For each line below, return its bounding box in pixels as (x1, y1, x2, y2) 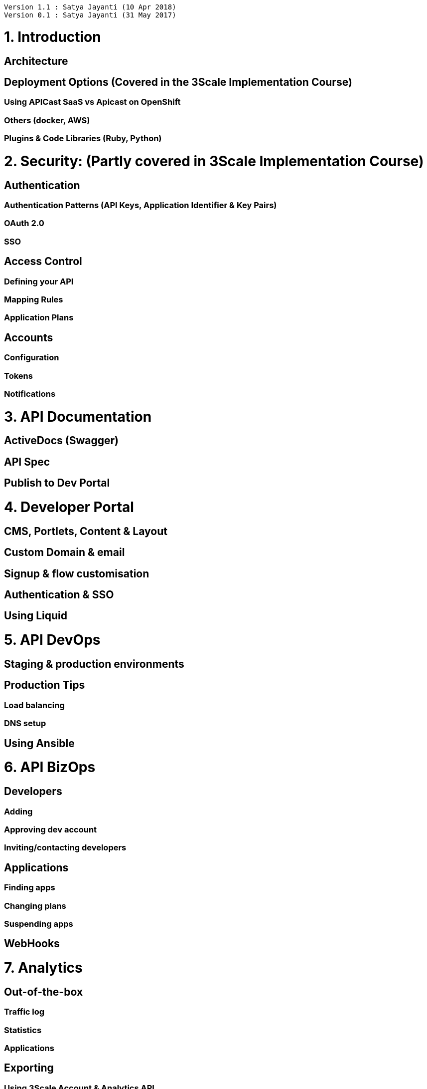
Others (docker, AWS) (4, 115, 90, 125)
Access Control (4, 255, 82, 268)
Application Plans (4, 312, 74, 323)
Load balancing (4, 700, 65, 710)
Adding (4, 806, 33, 817)
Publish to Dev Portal (4, 477, 110, 490)
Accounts (4, 331, 53, 344)
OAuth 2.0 (4, 218, 44, 229)
